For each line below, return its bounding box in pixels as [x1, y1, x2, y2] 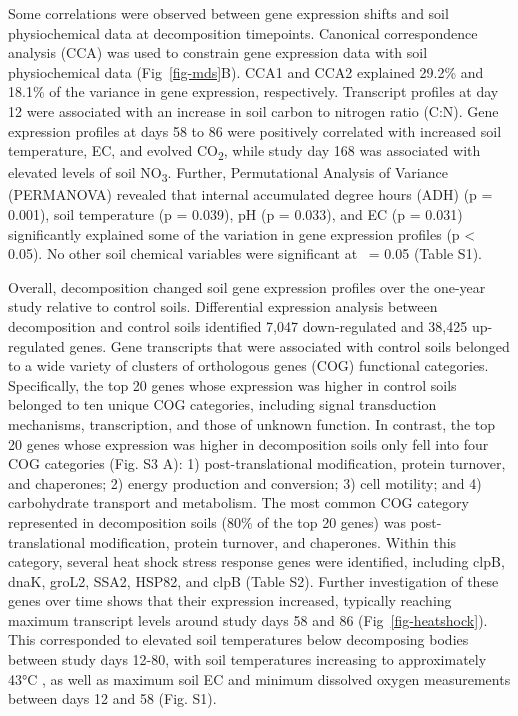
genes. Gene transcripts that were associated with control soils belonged [69, 335, 510, 356]
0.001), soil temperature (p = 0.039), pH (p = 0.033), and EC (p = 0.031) [8, 204, 463, 224]
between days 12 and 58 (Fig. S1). [8, 688, 217, 709]
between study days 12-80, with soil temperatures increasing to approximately [8, 649, 487, 670]
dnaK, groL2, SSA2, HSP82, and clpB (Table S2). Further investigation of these [8, 570, 499, 591]
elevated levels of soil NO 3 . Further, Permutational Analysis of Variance [8, 162, 448, 186]
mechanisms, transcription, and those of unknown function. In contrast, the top [8, 413, 496, 434]
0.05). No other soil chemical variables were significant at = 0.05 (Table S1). [8, 243, 482, 264]
